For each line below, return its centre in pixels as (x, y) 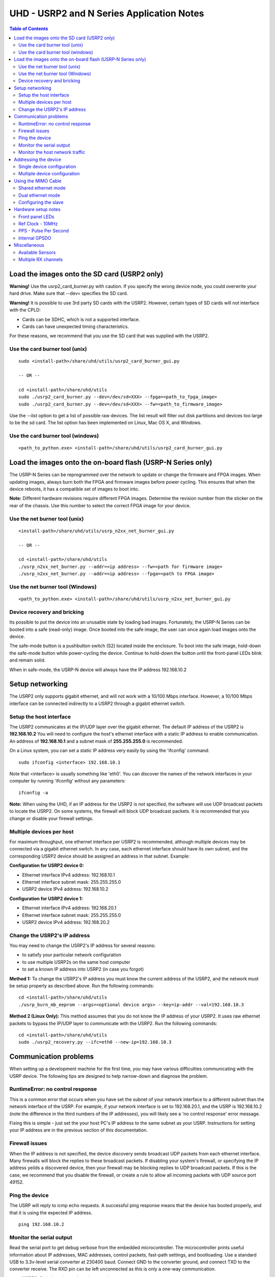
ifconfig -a (33, 793)
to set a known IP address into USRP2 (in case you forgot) (83, 969)
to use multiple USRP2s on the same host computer (76, 962)
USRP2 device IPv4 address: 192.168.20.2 (66, 922)
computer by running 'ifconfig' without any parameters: (67, 781)
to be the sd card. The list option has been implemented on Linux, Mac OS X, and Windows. (106, 423)
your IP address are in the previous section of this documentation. (78, 1130)
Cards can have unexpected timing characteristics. (76, 326)
